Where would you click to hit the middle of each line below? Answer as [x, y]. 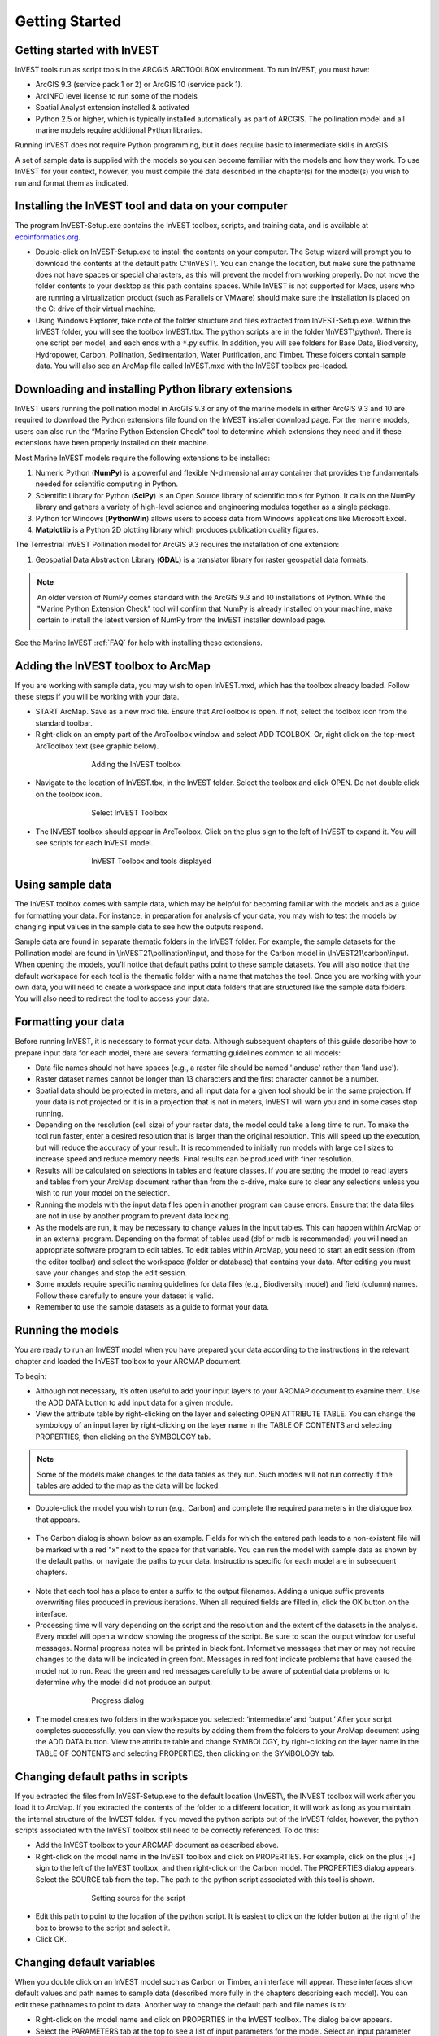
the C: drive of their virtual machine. [96, 309]
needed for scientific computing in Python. [107, 484]
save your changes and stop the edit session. [111, 1273]
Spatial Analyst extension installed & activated [113, 108]
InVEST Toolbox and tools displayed [151, 861]
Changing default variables [85, 1962]
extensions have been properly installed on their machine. [112, 443]
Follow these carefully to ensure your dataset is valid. [125, 1296]
